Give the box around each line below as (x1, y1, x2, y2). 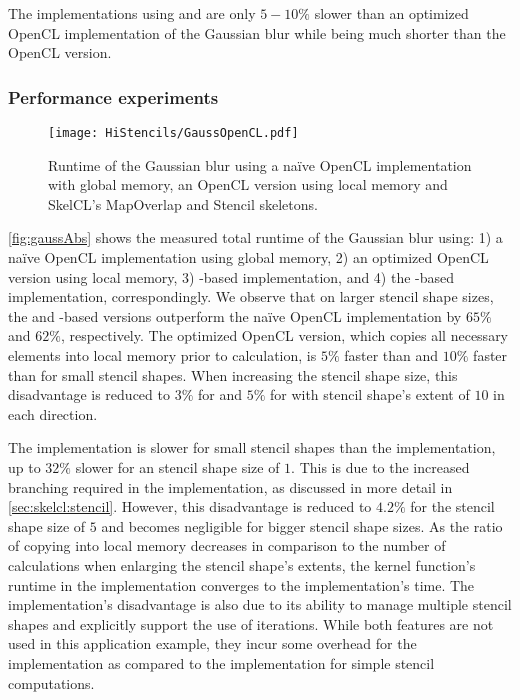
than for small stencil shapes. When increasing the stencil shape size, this (8, 364, 458, 385)
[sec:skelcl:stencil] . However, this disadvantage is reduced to (8, 496, 372, 517)
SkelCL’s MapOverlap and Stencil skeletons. (48, 193, 318, 214)
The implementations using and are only (8, 3, 256, 23)
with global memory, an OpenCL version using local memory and (48, 174, 448, 195)
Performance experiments (8, 84, 219, 109)
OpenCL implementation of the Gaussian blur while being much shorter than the (8, 22, 506, 43)
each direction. (8, 403, 98, 424)
